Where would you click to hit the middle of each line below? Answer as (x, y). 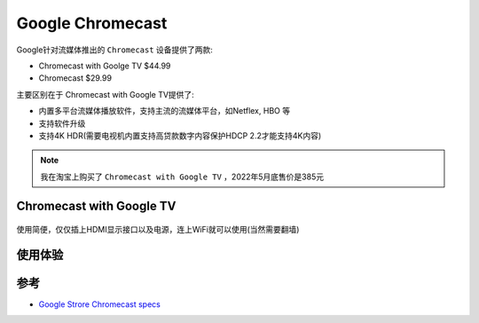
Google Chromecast (92, 23)
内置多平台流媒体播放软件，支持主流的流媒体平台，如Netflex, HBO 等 (165, 111)
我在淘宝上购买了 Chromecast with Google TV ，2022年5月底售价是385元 (182, 177)
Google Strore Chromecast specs (100, 304)
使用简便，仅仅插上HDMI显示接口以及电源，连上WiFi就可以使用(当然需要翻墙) (158, 230)
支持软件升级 (62, 123)
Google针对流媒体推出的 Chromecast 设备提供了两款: (114, 50)
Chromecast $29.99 (75, 78)
